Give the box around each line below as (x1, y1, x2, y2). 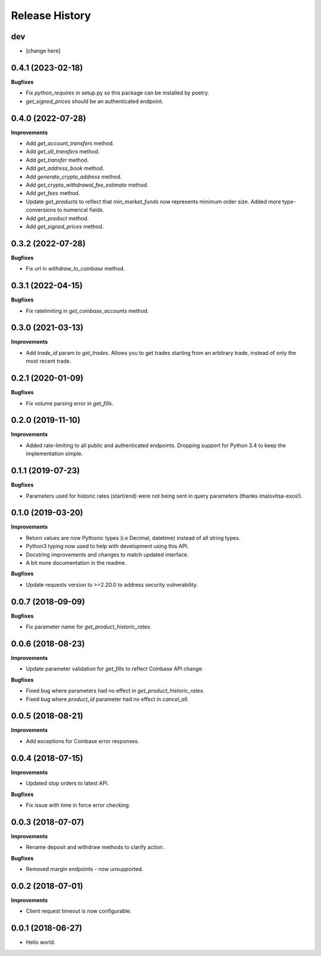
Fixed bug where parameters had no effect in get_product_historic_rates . (26, 687, 205, 694)
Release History (11, 9, 92, 22)
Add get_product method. (26, 215, 89, 222)
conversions (26, 206, 56, 213)
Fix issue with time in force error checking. (26, 801, 131, 809)
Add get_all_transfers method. (26, 148, 100, 155)
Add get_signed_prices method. (26, 223, 104, 230)
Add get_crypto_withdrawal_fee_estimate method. (26, 181, 149, 188)
